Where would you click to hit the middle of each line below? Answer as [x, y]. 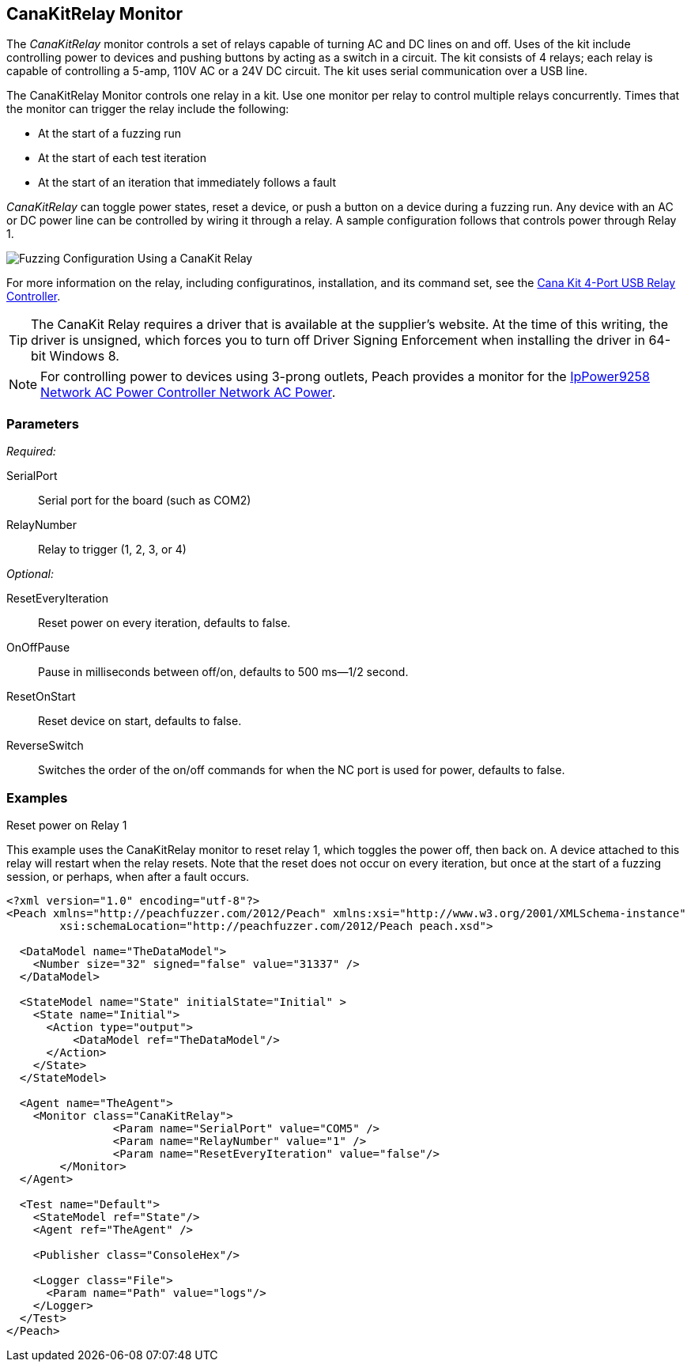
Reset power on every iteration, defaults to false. [164, 623]
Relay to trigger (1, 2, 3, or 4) [112, 550]
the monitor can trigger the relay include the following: [148, 109]
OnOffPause [38, 648]
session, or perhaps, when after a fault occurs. [128, 876]
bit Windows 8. [75, 356]
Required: [31, 452]
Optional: [30, 574]
